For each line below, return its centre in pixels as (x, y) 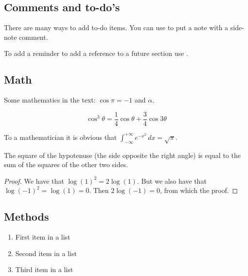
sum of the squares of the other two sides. (66, 164)
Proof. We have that (34, 181)
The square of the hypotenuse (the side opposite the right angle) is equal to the (122, 155)
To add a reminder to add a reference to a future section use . (96, 53)
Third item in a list (44, 269)
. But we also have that (172, 181)
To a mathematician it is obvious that (61, 137)
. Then (99, 190)
